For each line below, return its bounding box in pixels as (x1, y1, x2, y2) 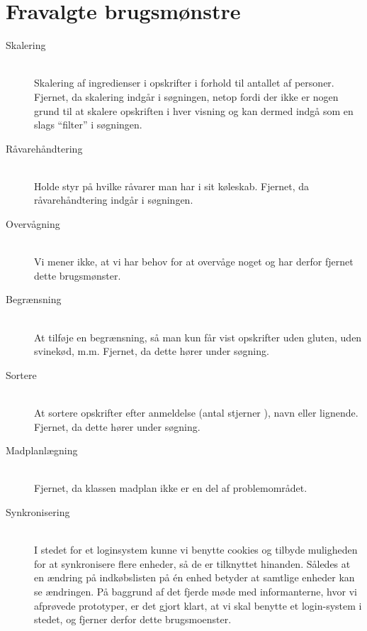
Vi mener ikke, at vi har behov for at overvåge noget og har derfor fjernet (34, 254, 354, 269)
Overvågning (6, 216, 60, 231)
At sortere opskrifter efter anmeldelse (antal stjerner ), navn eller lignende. (34, 405, 358, 419)
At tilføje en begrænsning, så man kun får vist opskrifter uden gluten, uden (34, 329, 362, 344)
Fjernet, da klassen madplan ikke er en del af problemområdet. (34, 481, 307, 495)
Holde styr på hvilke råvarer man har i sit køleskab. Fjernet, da (34, 178, 309, 193)
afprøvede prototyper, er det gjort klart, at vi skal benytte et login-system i (34, 598, 362, 613)
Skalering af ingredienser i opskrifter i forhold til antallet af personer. (34, 75, 334, 90)
